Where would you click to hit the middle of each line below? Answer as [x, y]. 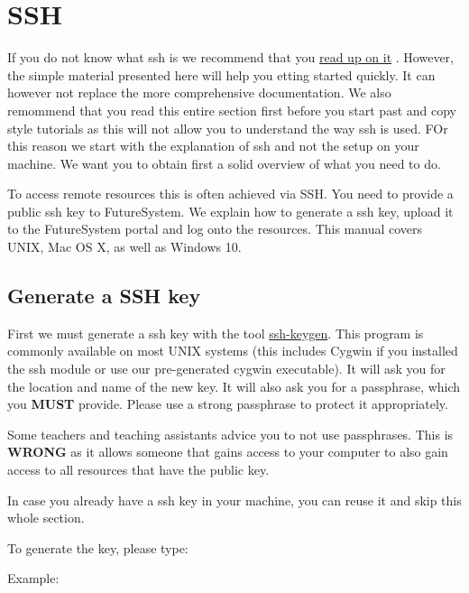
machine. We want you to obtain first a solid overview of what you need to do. [224, 163]
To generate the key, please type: [98, 547]
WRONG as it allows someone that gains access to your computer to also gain [228, 452]
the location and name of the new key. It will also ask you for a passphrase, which [234, 386]
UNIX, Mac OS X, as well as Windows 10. [124, 247]
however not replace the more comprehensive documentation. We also [199, 93]
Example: [33, 578]
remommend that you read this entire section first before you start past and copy [232, 110]
